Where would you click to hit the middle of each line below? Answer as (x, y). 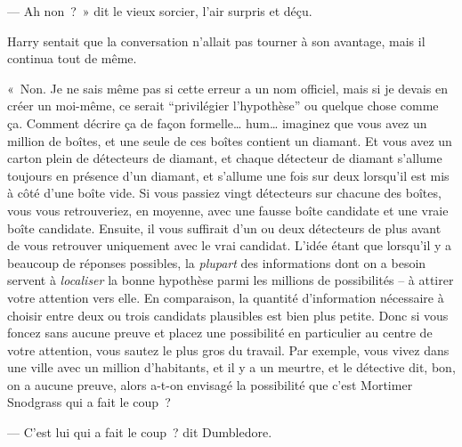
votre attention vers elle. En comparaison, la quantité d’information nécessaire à (226, 297)
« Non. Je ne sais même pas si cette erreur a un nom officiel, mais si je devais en (228, 88)
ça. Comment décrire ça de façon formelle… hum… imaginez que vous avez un (217, 122)
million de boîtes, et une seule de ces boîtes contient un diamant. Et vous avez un (230, 140)
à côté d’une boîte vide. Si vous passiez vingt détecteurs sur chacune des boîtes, (224, 193)
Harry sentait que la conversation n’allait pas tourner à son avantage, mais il (216, 41)
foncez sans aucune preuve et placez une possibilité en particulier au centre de (220, 333)
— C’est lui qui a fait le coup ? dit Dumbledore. (140, 432)
